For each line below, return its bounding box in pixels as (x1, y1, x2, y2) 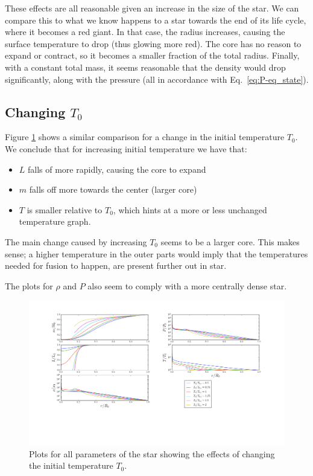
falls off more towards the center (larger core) (29, 183, 197, 196)
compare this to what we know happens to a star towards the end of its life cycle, (5, 13, 306, 26)
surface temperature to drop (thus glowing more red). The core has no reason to (5, 37, 302, 50)
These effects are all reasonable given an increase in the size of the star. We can (5, 2, 299, 14)
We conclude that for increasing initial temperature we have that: (5, 142, 247, 155)
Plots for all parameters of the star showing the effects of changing (29, 447, 275, 460)
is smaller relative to (27, 203, 103, 216)
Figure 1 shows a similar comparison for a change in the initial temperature (5, 130, 285, 143)
